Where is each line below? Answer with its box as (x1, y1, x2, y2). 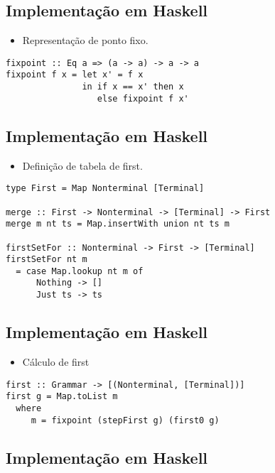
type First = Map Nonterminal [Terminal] (6, 183, 205, 194)
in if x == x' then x (82, 82, 184, 92)
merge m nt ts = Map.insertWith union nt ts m (6, 219, 230, 229)
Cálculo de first (22, 354, 90, 369)
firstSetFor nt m (6, 254, 87, 265)
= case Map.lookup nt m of (16, 266, 144, 276)
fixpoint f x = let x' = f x (6, 70, 144, 80)
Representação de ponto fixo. (22, 33, 149, 48)
